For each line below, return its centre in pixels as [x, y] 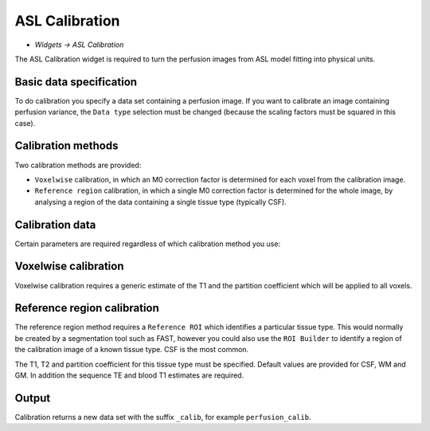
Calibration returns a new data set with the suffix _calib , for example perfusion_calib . [163, 417]
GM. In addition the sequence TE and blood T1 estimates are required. [129, 375]
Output [33, 398]
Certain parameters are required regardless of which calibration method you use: [148, 244]
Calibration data [55, 224]
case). [25, 123]
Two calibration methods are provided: [78, 165]
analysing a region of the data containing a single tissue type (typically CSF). [160, 202]
